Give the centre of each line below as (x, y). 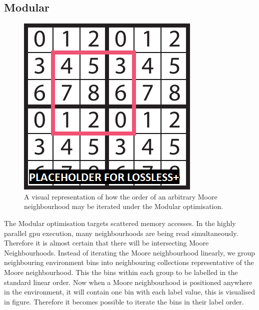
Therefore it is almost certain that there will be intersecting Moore (106, 243)
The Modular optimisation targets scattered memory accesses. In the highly (120, 223)
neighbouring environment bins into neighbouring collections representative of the (129, 262)
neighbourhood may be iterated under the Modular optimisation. (124, 206)
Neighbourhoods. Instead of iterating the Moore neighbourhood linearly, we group (130, 252)
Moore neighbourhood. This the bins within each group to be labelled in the (121, 272)
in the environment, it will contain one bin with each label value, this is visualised (130, 292)
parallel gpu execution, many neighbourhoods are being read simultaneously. (121, 233)
